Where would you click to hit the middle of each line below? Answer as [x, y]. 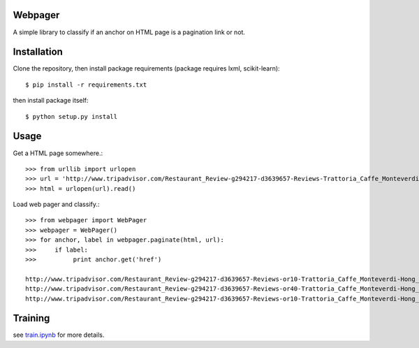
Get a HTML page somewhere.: [58, 153]
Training [31, 318]
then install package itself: [51, 101]
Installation [38, 52]
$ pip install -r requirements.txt [86, 85]
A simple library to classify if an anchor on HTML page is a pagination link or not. [129, 32]
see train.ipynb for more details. [59, 335]
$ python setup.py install [72, 116]
